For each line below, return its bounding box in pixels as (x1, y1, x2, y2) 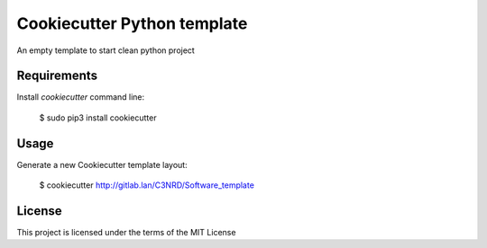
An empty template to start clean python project (16, 45, 196, 56)
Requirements (16, 68, 98, 84)
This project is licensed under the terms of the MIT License (16, 227, 236, 238)
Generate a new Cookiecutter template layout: (16, 159, 188, 170)
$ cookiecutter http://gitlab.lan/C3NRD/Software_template (39, 180, 254, 190)
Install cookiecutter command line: (16, 92, 145, 102)
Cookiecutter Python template (16, 13, 248, 33)
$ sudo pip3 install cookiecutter (39, 112, 157, 123)
